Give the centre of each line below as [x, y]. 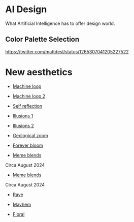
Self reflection [27, 106]
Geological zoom [30, 135]
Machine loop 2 [29, 96]
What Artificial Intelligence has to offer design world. [60, 23]
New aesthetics [39, 72]
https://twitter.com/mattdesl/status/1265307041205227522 [67, 51]
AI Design [26, 9]
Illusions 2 [23, 125]
